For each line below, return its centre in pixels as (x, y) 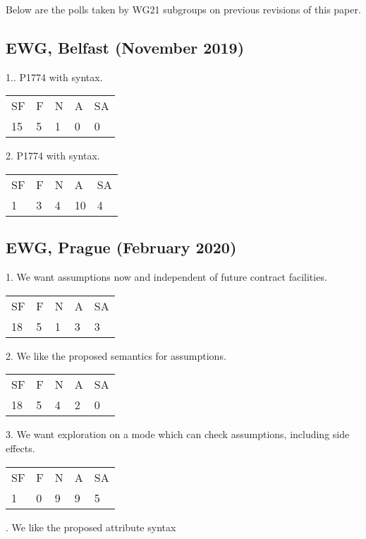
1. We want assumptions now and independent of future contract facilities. (166, 277)
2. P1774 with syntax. (53, 156)
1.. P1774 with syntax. (54, 77)
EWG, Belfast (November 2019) (125, 47)
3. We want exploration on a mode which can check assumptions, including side (178, 434)
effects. (20, 448)
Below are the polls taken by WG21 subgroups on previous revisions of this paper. (183, 9)
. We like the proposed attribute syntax (91, 527)
